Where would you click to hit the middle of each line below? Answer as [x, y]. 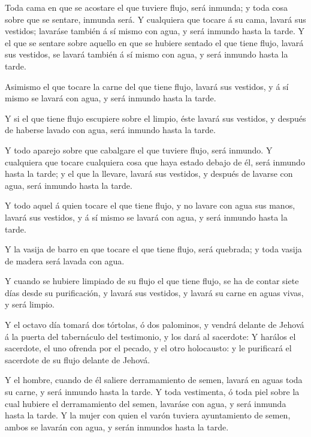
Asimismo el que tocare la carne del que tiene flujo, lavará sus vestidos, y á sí [147, 86]
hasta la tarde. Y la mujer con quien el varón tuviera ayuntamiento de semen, [148, 415]
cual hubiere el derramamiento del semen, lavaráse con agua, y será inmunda [146, 403]
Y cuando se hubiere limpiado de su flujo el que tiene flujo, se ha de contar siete [152, 281]
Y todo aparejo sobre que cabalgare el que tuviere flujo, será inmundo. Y [139, 150]
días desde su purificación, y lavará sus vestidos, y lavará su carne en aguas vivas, [154, 292]
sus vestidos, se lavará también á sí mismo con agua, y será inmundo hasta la [147, 54]
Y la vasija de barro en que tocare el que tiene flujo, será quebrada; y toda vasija [153, 249]
